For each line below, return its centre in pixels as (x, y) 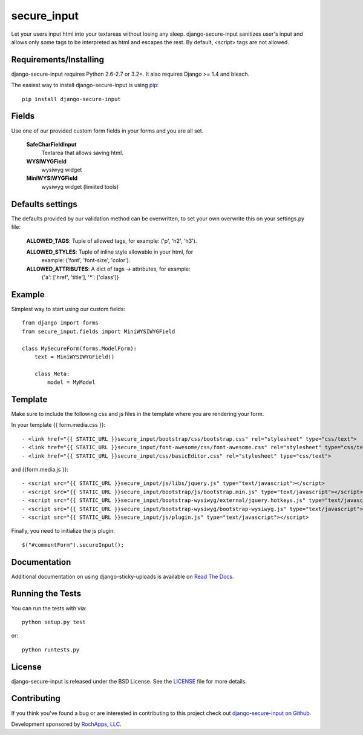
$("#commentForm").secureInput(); (73, 545)
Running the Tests (46, 594)
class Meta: (52, 374)
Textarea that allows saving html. (82, 153)
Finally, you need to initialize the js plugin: (63, 531)
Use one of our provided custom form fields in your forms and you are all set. (107, 131)
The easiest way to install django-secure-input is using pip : (85, 85)
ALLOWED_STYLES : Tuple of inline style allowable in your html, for (110, 252)
